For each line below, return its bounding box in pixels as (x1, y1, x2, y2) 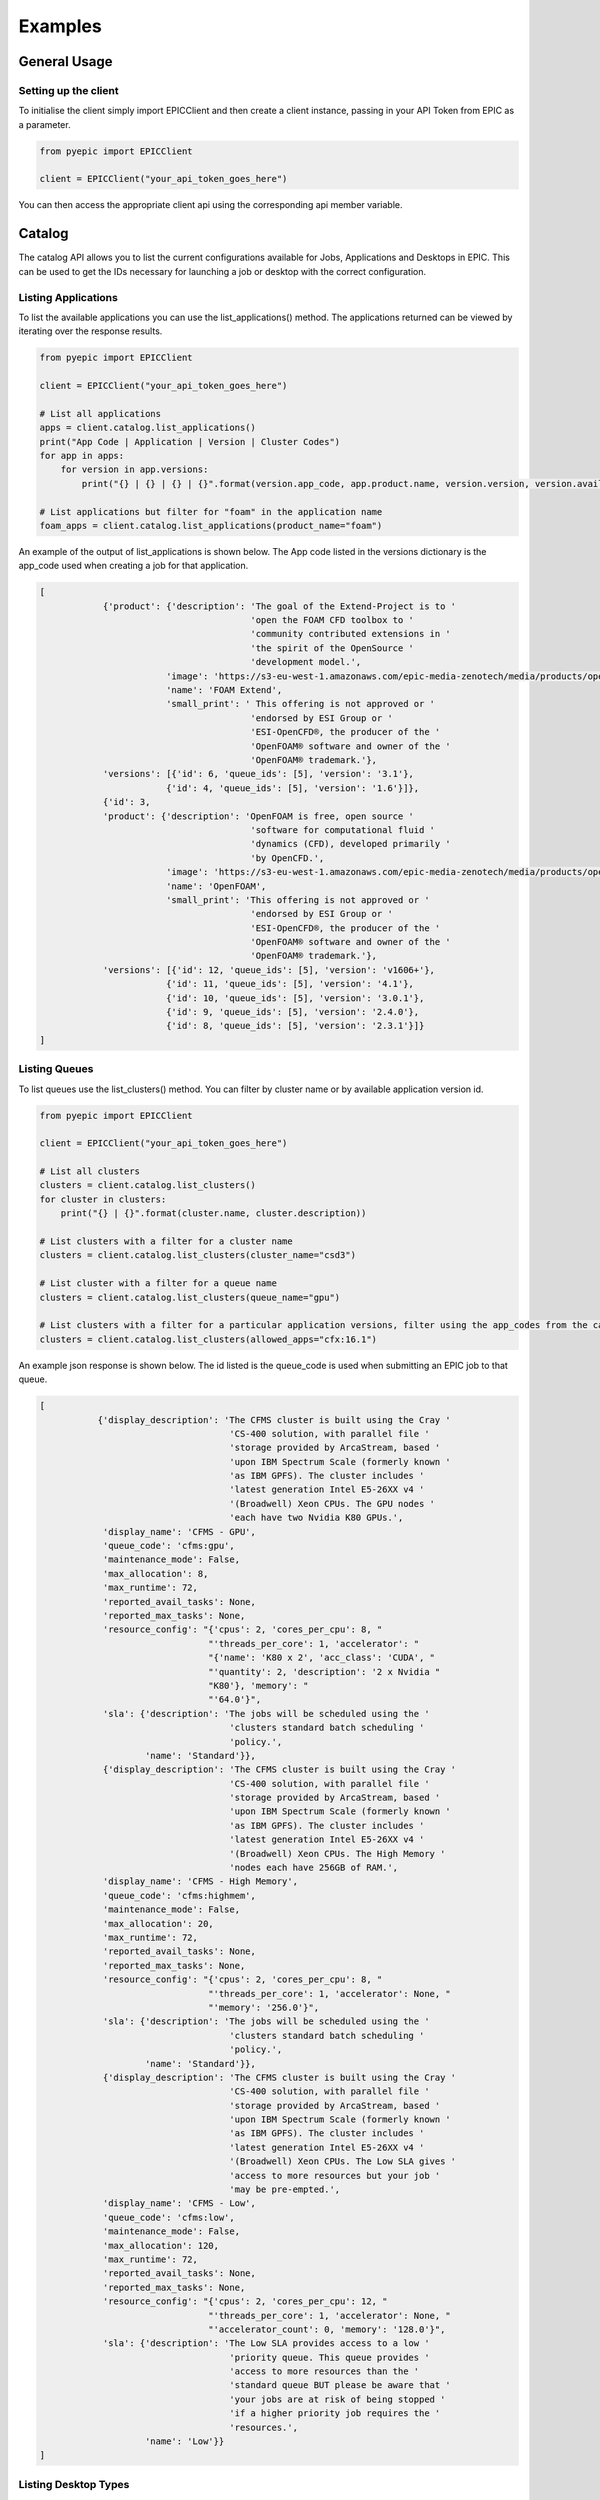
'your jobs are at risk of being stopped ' (229, 2393, 446, 2405)
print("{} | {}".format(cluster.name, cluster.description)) (60, 1208, 367, 1219)
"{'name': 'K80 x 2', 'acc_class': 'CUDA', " (208, 1652, 435, 1664)
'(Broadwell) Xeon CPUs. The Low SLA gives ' (229, 2156, 457, 2167)
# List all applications (39, 408, 162, 419)
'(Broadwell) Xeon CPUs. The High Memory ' (229, 1848, 446, 1859)
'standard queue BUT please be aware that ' (229, 2380, 452, 2391)
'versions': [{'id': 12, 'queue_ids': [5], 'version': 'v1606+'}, (102, 964, 435, 975)
